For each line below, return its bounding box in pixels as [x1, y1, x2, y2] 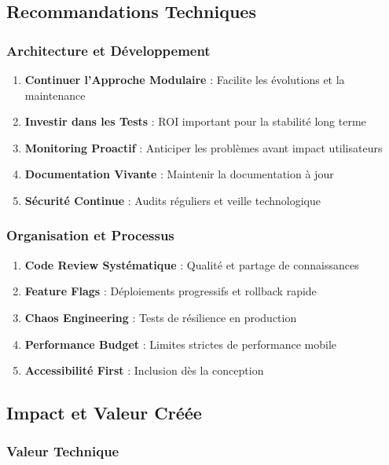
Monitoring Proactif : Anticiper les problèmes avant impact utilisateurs [24, 139, 383, 156]
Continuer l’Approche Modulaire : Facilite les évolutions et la [24, 71, 345, 87]
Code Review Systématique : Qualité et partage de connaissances [24, 256, 359, 273]
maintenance [24, 86, 86, 103]
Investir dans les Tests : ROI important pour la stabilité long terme [24, 113, 366, 130]
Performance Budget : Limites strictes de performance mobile [24, 335, 337, 352]
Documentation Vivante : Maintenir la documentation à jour [24, 166, 334, 182]
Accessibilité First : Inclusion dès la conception [24, 362, 264, 379]
